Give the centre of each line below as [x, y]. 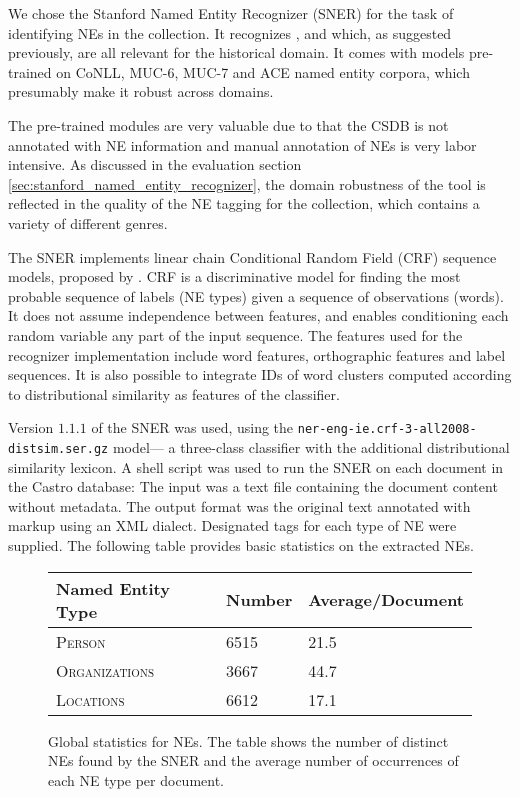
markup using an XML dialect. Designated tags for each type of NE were [232, 525]
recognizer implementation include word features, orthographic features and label [257, 354]
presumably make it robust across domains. [141, 91]
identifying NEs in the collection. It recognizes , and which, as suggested [230, 32]
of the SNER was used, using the [192, 427]
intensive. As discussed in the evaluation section [155, 164]
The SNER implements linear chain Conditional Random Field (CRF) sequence [252, 256]
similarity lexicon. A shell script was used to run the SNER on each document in [256, 466]
